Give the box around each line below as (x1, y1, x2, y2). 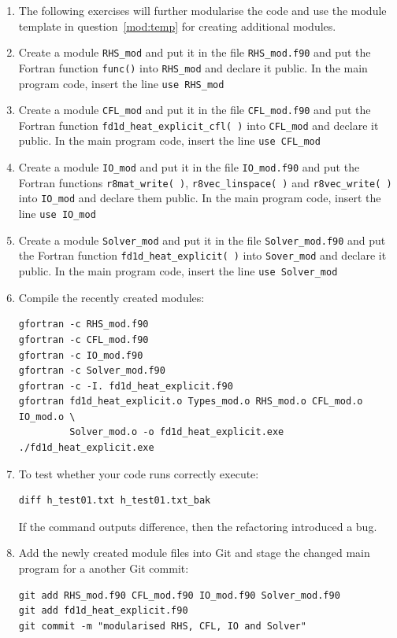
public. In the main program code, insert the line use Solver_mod (18, 263, 338, 279)
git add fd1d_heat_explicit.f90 (18, 605, 188, 617)
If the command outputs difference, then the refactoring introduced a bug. (18, 518, 377, 534)
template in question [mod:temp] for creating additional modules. (18, 17, 336, 34)
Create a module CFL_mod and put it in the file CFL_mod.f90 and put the (18, 101, 371, 118)
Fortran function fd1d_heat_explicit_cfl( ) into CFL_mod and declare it (18, 116, 379, 133)
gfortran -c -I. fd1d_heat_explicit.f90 (18, 380, 233, 392)
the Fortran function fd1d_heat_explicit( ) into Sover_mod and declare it (18, 247, 387, 264)
